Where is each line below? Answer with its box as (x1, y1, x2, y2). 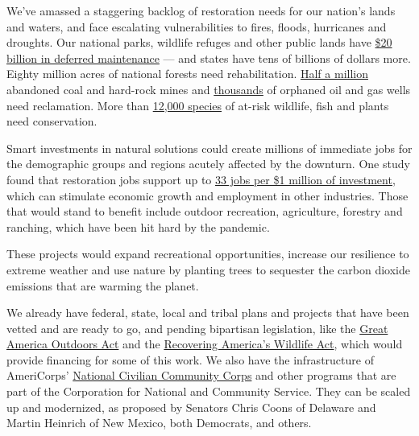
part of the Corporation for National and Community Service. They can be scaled (6, 383, 411, 400)
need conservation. (6, 113, 97, 130)
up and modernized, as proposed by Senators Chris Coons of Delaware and (6, 398, 376, 415)
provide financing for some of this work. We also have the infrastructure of (6, 351, 374, 368)
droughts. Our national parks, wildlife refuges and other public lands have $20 (6, 34, 392, 51)
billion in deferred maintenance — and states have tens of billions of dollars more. (6, 49, 411, 66)
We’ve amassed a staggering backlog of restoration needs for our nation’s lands (6, 2, 396, 19)
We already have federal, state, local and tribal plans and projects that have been (6, 304, 409, 321)
